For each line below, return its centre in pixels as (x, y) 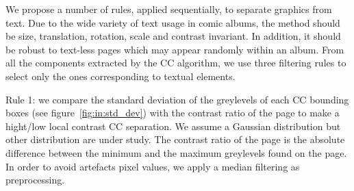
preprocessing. (35, 180)
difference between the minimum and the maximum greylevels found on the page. (176, 152)
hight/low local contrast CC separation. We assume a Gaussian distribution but (173, 126)
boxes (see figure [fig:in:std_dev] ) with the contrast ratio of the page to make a (173, 113)
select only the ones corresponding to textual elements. (121, 76)
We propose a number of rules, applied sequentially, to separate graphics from (169, 9)
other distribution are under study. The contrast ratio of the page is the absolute (175, 139)
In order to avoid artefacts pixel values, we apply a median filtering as (153, 166)
